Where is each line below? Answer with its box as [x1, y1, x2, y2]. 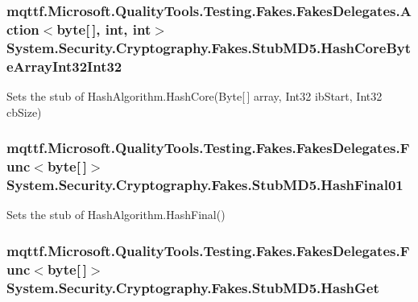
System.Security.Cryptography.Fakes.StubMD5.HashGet [6, 277, 379, 297]
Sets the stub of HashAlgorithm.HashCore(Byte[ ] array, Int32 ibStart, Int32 [6, 87, 383, 104]
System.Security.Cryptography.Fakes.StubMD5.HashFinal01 [6, 174, 404, 194]
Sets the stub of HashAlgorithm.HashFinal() [6, 206, 226, 223]
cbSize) [6, 103, 42, 120]
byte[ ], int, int [56, 19, 151, 39]
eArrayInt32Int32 [6, 56, 122, 76]
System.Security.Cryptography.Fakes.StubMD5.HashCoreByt [6, 37, 412, 57]
